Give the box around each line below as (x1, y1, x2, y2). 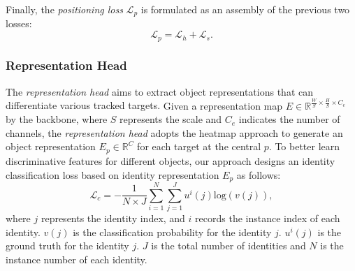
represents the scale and (119, 112, 222, 126)
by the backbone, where (6, 112, 108, 126)
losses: (6, 16, 32, 31)
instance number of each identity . (6, 251, 147, 266)
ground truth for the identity (6, 238, 129, 253)
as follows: (236, 167, 281, 182)
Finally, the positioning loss (6, 2, 123, 16)
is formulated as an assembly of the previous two (140, 2, 350, 16)
